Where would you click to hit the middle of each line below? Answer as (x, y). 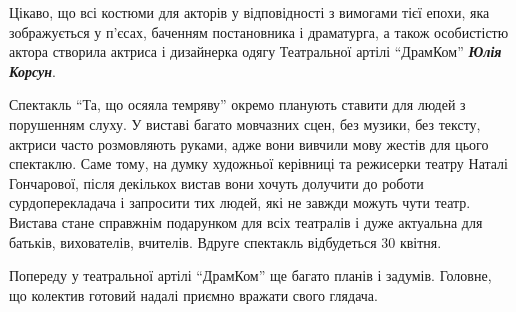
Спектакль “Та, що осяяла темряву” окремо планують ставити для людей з (237, 104)
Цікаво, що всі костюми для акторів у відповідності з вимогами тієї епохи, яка (249, 12)
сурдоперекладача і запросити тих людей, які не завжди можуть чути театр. (240, 202)
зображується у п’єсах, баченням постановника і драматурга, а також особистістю (259, 31)
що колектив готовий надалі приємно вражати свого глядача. (193, 294)
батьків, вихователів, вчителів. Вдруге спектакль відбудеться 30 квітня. (225, 241)
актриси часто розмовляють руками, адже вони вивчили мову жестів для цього (249, 143)
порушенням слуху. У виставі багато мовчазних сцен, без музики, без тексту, (245, 123)
